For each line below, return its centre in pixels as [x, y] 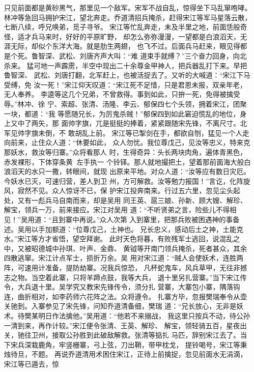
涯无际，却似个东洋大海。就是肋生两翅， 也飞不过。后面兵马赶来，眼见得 [122, 46]
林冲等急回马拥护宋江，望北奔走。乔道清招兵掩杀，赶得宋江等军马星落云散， [128, 17]
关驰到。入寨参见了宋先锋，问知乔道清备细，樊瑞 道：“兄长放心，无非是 [120, 306]
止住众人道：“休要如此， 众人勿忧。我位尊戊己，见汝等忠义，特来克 [141, 142]
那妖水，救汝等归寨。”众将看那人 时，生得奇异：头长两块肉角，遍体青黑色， [126, 152]
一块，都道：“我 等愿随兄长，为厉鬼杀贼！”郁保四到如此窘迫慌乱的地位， [122, 113]
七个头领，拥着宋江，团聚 [206, 103]
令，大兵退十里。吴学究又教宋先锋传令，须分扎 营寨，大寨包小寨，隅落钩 [122, 287]
